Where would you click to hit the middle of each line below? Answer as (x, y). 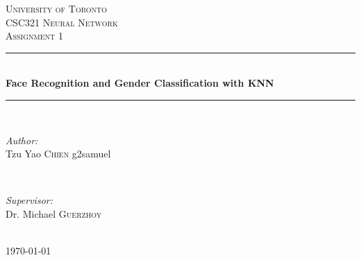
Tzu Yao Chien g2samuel (58, 154)
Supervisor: (29, 200)
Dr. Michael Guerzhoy (54, 213)
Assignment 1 (34, 36)
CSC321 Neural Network (62, 22)
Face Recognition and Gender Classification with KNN (140, 83)
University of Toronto (57, 8)
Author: (22, 140)
